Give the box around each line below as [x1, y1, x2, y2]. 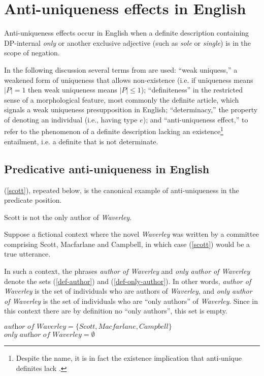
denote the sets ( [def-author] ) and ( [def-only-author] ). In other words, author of [4, 275, 251, 286]
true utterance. [4, 248, 51, 259]
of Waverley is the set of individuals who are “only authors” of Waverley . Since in [4, 295, 258, 306]
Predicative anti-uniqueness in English [4, 161, 210, 176]
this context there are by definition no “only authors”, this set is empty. [4, 305, 227, 316]
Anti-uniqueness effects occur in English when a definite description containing [4, 27, 249, 38]
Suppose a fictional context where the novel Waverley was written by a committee [4, 229, 259, 239]
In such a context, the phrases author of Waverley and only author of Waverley [4, 266, 250, 276]
